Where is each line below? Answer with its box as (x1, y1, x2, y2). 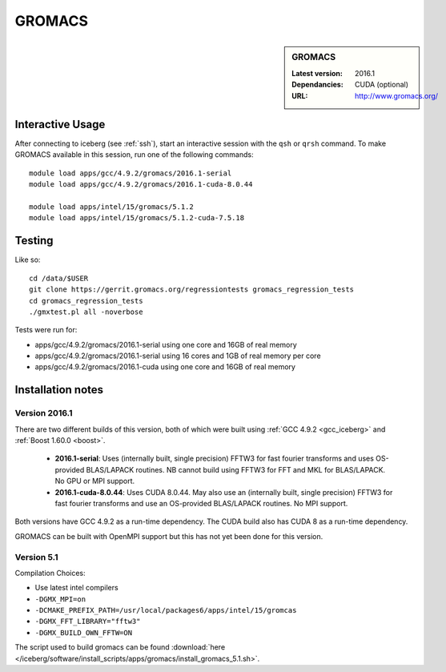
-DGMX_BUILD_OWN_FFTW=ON (34, 628, 132, 637)
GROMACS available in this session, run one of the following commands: (14, 150, 254, 159)
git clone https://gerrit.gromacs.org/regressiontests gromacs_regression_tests (29, 285, 355, 294)
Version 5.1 (14, 551, 59, 562)
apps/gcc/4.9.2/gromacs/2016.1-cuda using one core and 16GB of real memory (34, 362, 296, 372)
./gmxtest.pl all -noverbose (29, 307, 143, 316)
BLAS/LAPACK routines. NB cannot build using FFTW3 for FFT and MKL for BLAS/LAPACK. (86, 465, 386, 474)
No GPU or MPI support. (54, 477, 135, 486)
